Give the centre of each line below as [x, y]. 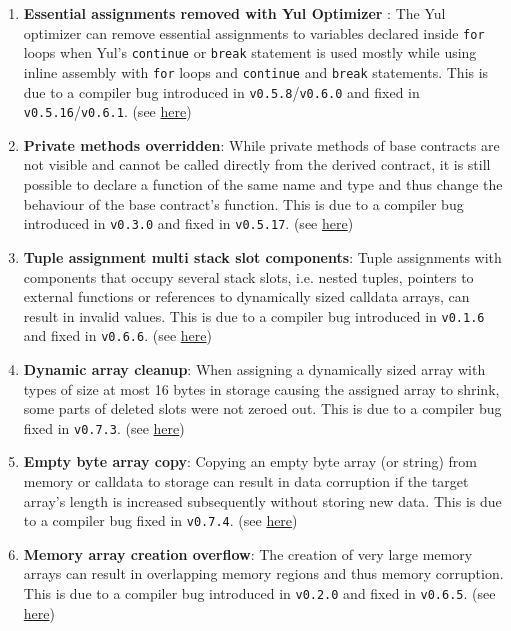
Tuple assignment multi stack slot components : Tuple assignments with [262, 256]
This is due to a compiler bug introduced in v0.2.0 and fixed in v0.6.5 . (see [259, 593]
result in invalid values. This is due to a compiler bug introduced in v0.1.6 [254, 315]
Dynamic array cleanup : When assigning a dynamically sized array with [254, 369]
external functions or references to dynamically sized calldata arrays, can [246, 296]
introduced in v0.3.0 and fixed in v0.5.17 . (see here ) [188, 223]
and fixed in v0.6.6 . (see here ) [117, 335]
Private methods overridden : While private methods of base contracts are [261, 144]
